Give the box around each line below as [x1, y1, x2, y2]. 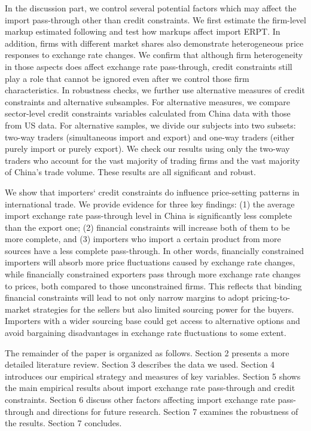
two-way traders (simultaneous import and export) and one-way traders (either [5, 130, 295, 143]
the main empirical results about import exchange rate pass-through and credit [5, 381, 295, 394]
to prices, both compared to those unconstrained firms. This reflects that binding [5, 279, 302, 292]
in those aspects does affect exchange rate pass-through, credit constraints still [5, 60, 292, 72]
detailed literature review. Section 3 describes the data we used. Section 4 [5, 358, 275, 371]
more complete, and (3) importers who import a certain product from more [5, 233, 281, 245]
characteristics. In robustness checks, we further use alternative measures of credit [5, 84, 305, 96]
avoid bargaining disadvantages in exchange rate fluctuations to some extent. [5, 326, 286, 339]
